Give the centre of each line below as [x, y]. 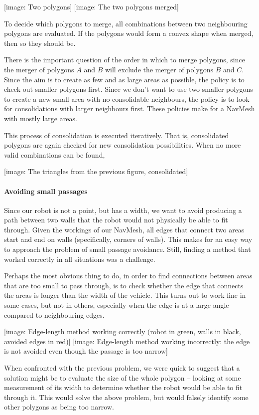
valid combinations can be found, [55, 154]
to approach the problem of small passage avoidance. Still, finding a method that [128, 249]
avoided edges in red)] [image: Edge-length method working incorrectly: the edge [127, 341]
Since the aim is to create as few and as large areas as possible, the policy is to [124, 79]
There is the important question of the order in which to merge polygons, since [125, 60]
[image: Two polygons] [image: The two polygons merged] [91, 6]
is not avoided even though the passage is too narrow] [86, 351]
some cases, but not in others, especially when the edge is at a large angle [117, 305]
